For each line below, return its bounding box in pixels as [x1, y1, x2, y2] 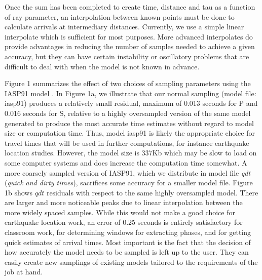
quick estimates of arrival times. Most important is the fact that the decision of [5, 236, 251, 247]
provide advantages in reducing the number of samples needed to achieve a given [5, 41, 255, 52]
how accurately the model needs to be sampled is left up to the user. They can [5, 247, 249, 257]
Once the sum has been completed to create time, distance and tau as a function [5, 2, 255, 12]
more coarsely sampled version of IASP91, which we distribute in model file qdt [5, 167, 251, 178]
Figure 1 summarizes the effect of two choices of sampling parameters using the [5, 78, 251, 89]
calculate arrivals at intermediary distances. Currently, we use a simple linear [5, 21, 244, 32]
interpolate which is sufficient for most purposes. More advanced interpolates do [5, 31, 253, 42]
